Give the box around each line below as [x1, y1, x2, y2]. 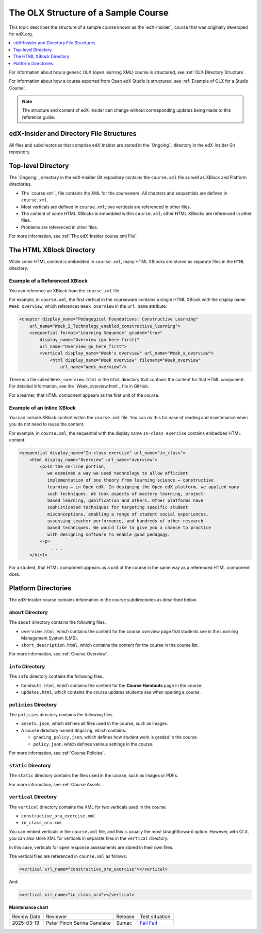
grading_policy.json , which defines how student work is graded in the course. [33, 734, 198, 740]
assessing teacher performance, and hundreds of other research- [47, 518, 206, 524]
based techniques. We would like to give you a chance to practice [47, 525, 211, 530]
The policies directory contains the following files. [9, 712, 114, 718]
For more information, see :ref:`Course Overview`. [9, 651, 109, 657]
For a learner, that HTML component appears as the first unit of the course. [9, 392, 160, 398]
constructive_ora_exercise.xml [21, 813, 96, 819]
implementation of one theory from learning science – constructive [47, 477, 214, 483]
